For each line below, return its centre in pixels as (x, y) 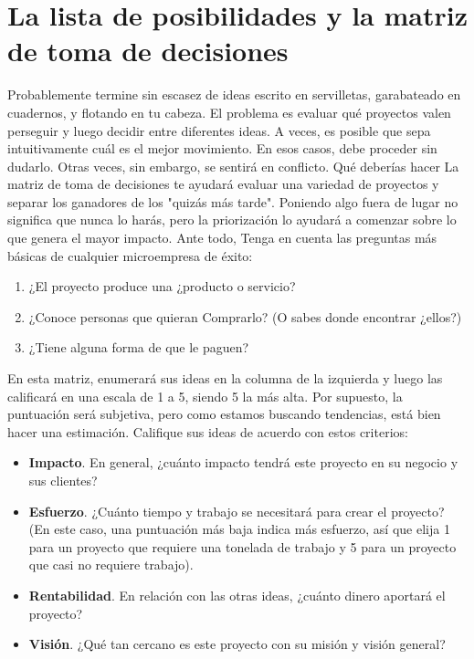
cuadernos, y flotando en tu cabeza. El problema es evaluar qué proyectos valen (229, 112)
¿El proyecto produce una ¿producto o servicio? (162, 286)
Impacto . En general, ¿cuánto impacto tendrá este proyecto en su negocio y (243, 462)
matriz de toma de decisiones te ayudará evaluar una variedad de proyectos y (223, 184)
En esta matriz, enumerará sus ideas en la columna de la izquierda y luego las (225, 378)
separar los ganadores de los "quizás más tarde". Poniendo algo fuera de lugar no (233, 201)
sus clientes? (63, 480)
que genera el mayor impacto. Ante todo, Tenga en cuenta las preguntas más (222, 238)
